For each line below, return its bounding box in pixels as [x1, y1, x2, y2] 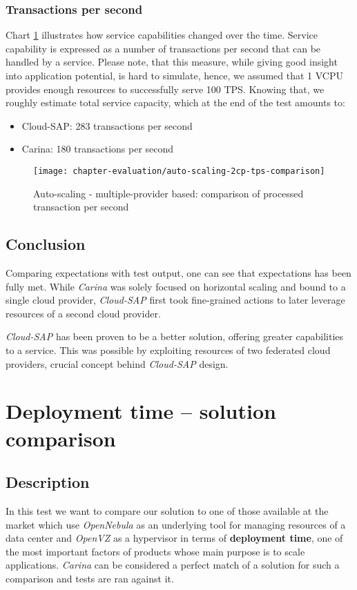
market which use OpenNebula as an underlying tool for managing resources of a [6, 517, 346, 531]
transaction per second [33, 199, 129, 214]
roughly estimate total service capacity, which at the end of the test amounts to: [6, 95, 345, 110]
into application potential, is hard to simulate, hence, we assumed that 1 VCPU [6, 68, 343, 82]
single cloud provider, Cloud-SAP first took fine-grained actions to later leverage [6, 293, 345, 307]
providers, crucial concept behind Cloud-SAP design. [6, 356, 229, 371]
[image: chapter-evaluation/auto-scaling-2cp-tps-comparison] [33, 166, 325, 176]
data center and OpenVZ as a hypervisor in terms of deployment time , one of [6, 531, 343, 545]
